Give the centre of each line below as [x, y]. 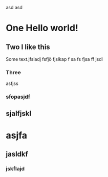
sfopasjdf [18, 97]
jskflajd [15, 169]
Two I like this [28, 47]
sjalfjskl [19, 113]
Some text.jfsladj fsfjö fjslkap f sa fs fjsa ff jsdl [54, 59]
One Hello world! [42, 28]
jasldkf [17, 154]
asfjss [12, 83]
